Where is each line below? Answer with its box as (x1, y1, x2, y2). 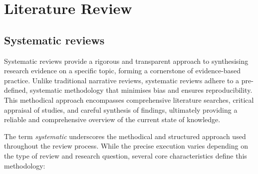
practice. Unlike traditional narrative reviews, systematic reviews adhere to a (4, 75, 240, 85)
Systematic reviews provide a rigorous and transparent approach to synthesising (4, 55, 249, 66)
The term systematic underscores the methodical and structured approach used (4, 131, 246, 141)
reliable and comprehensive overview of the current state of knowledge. (4, 114, 221, 125)
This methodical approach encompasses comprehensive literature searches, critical (4, 94, 254, 105)
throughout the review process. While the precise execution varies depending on (4, 141, 248, 151)
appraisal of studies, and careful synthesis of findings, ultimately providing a (4, 104, 238, 115)
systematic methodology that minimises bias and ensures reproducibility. (30, 85, 253, 95)
